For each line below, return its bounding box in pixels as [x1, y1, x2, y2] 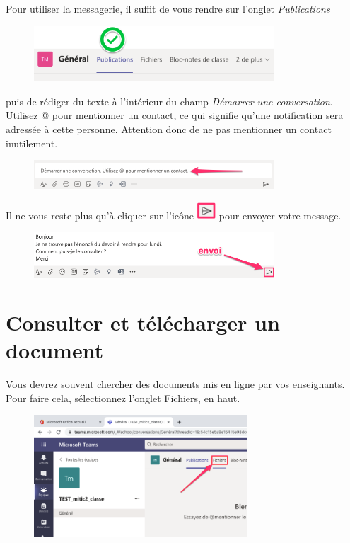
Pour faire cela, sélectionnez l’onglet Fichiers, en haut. [6, 390, 240, 405]
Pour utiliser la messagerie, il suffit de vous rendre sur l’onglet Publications [6, 1, 330, 16]
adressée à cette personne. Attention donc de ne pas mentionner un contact [6, 121, 332, 136]
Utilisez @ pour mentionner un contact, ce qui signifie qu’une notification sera [6, 108, 344, 122]
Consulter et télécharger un [6, 308, 280, 337]
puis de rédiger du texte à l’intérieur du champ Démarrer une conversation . [6, 93, 333, 108]
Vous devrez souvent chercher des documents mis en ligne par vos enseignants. [6, 377, 345, 391]
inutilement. [6, 135, 58, 150]
